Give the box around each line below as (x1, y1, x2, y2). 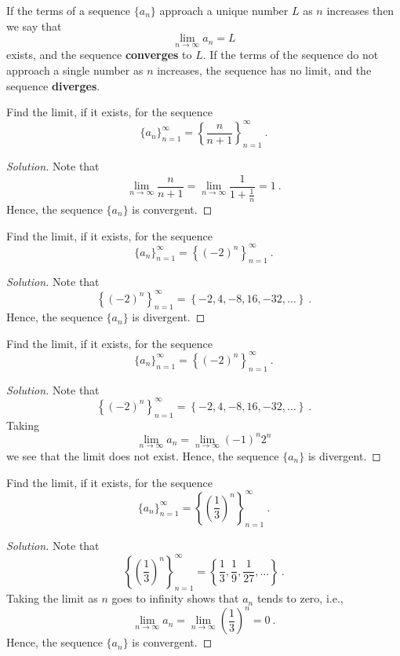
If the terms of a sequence (6, 2, 131, 18)
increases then (326, 2, 395, 18)
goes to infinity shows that (111, 590, 239, 607)
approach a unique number (159, 2, 289, 18)
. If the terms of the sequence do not (202, 46, 379, 63)
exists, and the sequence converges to (6, 46, 192, 63)
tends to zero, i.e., (256, 590, 344, 607)
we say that (6, 17, 62, 34)
